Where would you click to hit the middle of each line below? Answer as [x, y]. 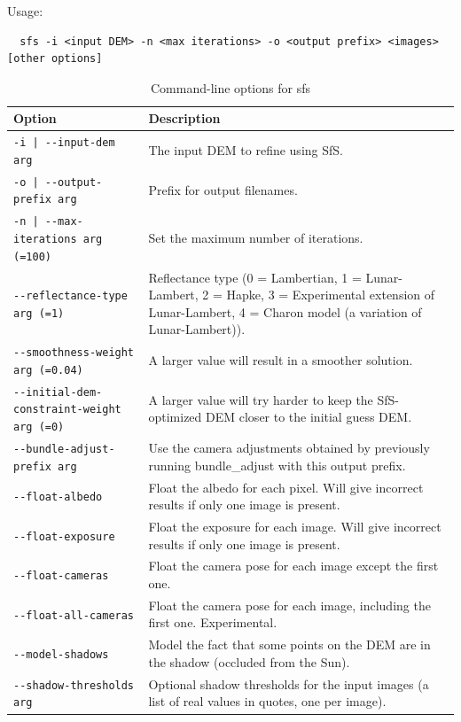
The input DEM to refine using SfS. [246, 150]
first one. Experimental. [213, 622]
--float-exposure [64, 536]
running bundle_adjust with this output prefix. [277, 465]
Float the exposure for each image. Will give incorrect [295, 526]
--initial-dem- [58, 392]
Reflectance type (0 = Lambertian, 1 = [255, 277]
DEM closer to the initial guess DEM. [309, 417]
